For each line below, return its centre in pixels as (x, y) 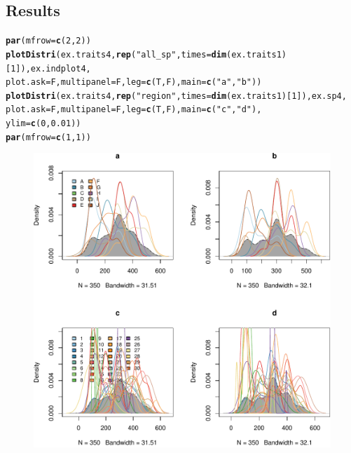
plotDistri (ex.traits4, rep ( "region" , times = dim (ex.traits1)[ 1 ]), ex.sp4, (176, 96)
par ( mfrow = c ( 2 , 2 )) (48, 41)
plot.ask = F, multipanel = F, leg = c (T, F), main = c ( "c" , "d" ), (134, 110)
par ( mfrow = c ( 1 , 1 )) (48, 137)
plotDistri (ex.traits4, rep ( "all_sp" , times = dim (116, 54)
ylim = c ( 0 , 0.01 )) (43, 124)
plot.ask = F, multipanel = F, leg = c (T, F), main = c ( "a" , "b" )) (134, 82)
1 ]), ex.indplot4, (51, 68)
